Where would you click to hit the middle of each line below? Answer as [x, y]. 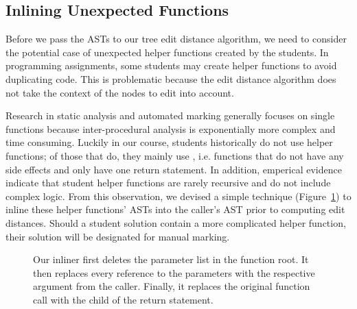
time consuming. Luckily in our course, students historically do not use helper [169, 142]
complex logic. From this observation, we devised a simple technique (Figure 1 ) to [178, 196]
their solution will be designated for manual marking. [118, 236]
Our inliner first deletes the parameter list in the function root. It [171, 259]
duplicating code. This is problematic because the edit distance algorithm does [171, 78]
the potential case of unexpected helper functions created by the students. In [167, 52]
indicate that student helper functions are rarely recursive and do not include [168, 183]
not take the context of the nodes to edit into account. [120, 92]
